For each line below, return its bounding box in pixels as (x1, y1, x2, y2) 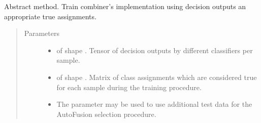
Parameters (24, 28, 59, 38)
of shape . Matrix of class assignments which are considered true (56, 71, 257, 82)
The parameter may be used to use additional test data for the (56, 99, 252, 109)
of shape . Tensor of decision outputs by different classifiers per (56, 45, 253, 55)
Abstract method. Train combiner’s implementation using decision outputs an (4, 1, 246, 11)
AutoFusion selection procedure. (56, 108, 156, 119)
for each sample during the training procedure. (56, 81, 202, 92)
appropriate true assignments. (4, 11, 96, 21)
